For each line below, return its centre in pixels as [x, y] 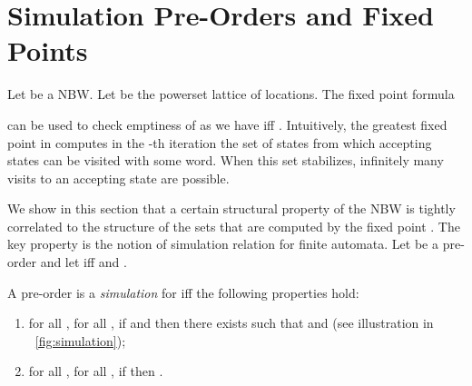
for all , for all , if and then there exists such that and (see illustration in [231, 323]
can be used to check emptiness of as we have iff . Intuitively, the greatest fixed [227, 124]
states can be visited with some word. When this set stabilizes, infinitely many [226, 160]
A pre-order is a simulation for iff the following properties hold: [183, 292]
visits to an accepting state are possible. [118, 178]
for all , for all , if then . [96, 371]
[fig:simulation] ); [80, 340]
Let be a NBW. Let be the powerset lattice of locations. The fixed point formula [231, 94]
